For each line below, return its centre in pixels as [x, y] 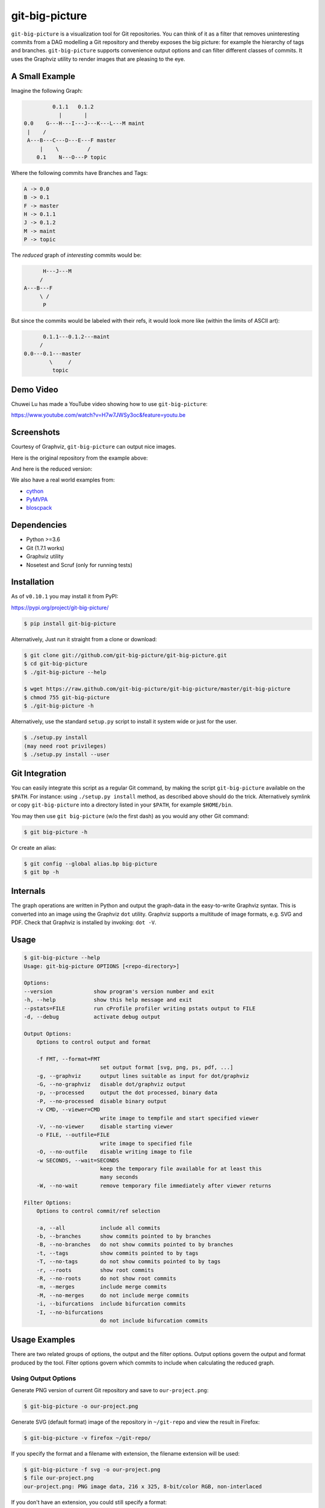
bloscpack [39, 508]
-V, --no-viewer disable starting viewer [105, 1126]
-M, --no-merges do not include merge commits [113, 1295]
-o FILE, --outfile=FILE [73, 1135]
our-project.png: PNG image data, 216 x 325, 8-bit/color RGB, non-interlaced [143, 1486]
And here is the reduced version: [52, 469]
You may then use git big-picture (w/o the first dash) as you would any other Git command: [130, 816]
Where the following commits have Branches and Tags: [79, 173]
